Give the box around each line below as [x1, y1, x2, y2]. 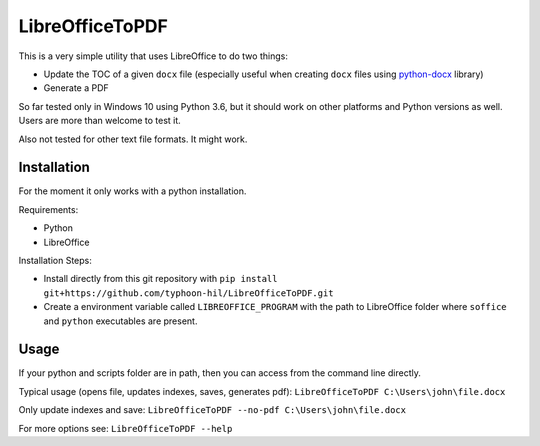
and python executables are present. [43, 315, 198, 327]
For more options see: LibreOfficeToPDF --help [18, 422, 233, 434]
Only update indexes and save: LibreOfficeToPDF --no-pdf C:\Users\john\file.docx [18, 404, 407, 416]
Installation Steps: [18, 254, 92, 266]
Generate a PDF [43, 82, 109, 94]
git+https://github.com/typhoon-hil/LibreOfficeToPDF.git [43, 287, 334, 299]
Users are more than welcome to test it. [18, 115, 182, 127]
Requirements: [18, 203, 79, 215]
